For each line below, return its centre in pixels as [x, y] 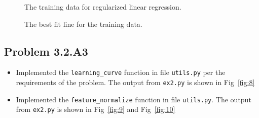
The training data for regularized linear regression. [103, 7]
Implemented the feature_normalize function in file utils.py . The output [134, 99]
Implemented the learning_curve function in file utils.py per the [121, 72]
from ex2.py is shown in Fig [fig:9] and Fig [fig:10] [96, 109]
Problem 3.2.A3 [46, 51]
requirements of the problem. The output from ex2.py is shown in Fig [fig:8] [135, 82]
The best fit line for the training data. [83, 24]
